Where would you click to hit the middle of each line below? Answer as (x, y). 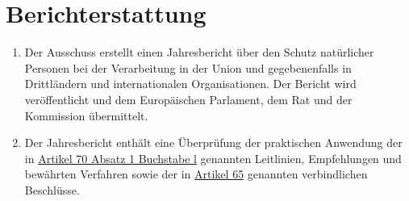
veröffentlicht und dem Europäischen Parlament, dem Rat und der (188, 99)
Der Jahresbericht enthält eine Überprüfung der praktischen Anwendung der (213, 142)
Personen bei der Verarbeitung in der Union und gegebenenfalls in (188, 67)
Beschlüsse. (52, 189)
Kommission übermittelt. (86, 115)
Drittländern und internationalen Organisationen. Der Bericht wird (190, 84)
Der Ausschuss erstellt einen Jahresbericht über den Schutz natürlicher (199, 52)
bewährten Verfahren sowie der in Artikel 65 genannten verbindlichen (196, 174)
